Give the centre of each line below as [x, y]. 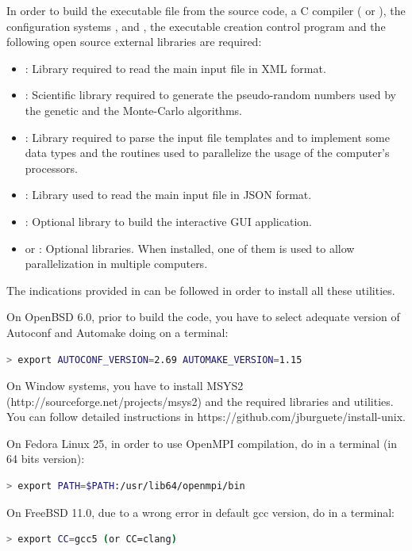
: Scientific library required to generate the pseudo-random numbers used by [210, 95]
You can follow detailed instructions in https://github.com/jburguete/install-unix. [206, 417]
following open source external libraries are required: [134, 42]
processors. [51, 168]
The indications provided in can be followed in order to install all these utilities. [201, 290]
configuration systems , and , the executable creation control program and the [196, 26]
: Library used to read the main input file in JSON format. [168, 195]
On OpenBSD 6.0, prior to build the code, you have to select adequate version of [203, 317]
